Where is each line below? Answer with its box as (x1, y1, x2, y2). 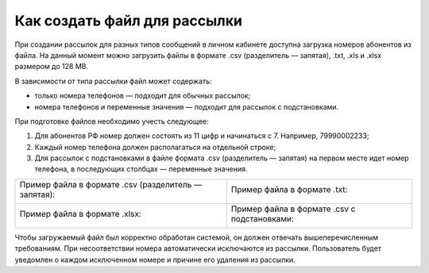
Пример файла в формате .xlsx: (19, 208, 142, 219)
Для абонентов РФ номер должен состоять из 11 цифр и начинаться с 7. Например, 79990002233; (34, 131, 369, 140)
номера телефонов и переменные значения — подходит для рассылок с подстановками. (34, 102, 339, 111)
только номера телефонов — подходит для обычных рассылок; (34, 91, 251, 101)
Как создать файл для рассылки (14, 12, 242, 29)
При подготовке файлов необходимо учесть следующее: (14, 116, 210, 126)
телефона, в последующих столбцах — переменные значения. (34, 164, 248, 174)
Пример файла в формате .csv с (230, 203, 356, 214)
